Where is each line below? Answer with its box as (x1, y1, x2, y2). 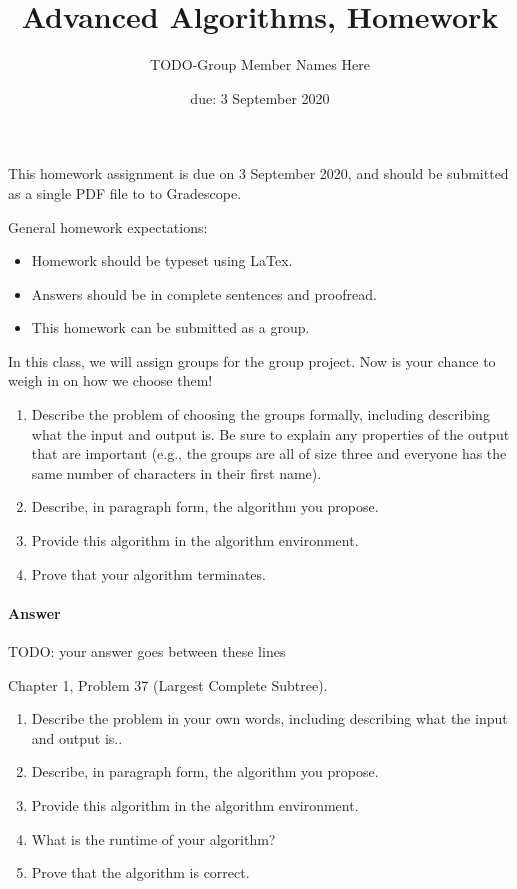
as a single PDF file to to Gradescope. (8, 182, 242, 203)
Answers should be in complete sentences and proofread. (31, 283, 377, 304)
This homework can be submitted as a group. (31, 317, 310, 338)
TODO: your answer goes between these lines (8, 641, 286, 662)
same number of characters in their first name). (31, 462, 322, 483)
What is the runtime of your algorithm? (31, 828, 276, 849)
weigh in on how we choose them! (8, 370, 213, 391)
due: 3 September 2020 (190, 87, 330, 108)
